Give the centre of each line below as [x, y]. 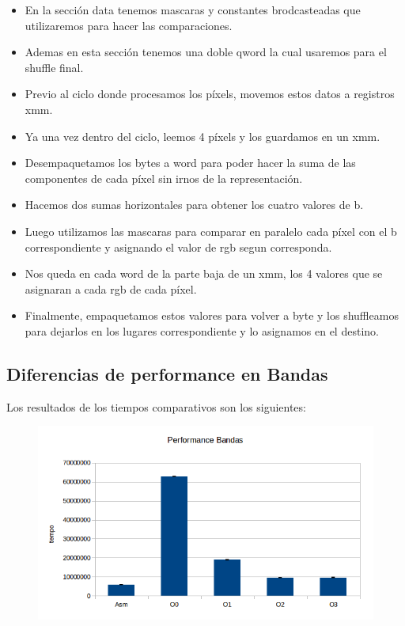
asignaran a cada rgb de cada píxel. [111, 288]
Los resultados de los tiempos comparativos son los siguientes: [156, 406]
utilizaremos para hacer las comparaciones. [129, 25]
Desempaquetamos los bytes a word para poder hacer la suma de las [190, 163]
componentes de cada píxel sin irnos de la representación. [164, 178]
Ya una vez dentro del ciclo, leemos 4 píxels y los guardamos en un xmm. [202, 136]
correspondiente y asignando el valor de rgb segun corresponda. [178, 247]
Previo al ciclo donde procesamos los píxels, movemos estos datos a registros [210, 94]
